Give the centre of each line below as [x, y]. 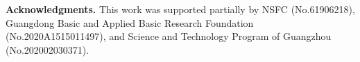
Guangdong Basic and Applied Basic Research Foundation [130, 22]
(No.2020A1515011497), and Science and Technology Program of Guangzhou [169, 36]
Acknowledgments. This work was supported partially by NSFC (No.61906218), [180, 9]
